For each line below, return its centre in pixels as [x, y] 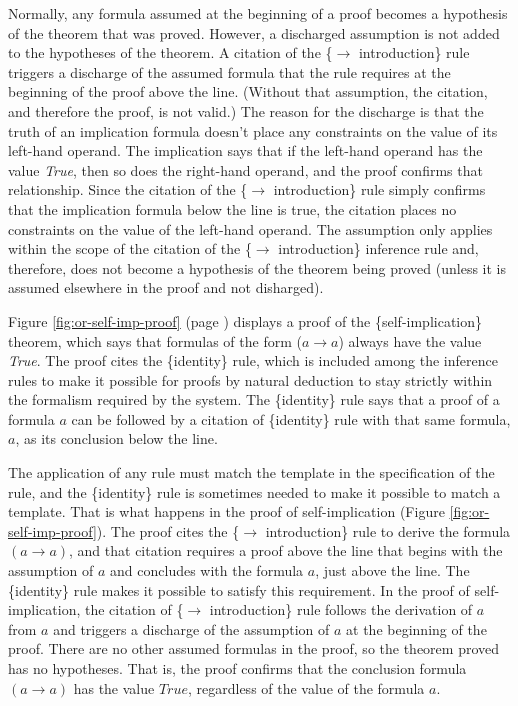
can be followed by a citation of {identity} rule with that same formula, [291, 418]
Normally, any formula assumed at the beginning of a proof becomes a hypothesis [258, 13]
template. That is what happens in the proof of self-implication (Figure [226, 511]
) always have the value [410, 340]
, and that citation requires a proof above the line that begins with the [286, 550]
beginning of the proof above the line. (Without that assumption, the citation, [248, 91]
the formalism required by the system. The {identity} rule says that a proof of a [254, 399]
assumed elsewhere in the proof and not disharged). [166, 287]
